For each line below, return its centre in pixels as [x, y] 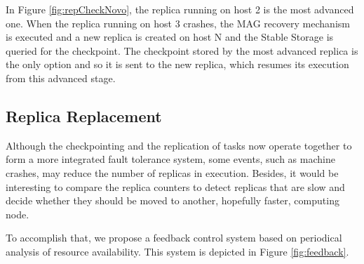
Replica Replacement [84, 115]
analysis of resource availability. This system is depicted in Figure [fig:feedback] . [177, 251]
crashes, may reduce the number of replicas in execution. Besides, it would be [172, 172]
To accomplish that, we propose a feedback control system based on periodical [174, 238]
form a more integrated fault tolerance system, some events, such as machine [170, 159]
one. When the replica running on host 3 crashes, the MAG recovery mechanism [178, 23]
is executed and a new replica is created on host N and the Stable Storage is [170, 37]
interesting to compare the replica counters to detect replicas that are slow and [175, 186]
